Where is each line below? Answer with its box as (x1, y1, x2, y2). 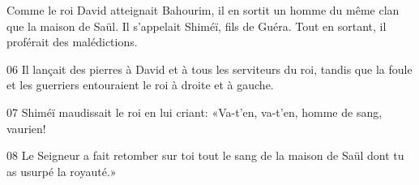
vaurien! (6, 119, 46, 136)
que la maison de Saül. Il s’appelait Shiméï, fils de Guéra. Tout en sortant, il (6, 17, 387, 34)
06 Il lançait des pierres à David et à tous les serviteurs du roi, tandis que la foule (6, 60, 413, 77)
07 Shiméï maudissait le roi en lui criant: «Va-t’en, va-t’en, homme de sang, (6, 103, 383, 120)
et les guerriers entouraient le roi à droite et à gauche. (6, 76, 274, 93)
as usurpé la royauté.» (6, 162, 117, 179)
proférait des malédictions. (6, 33, 138, 50)
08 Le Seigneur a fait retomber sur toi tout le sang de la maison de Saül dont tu (6, 147, 404, 164)
